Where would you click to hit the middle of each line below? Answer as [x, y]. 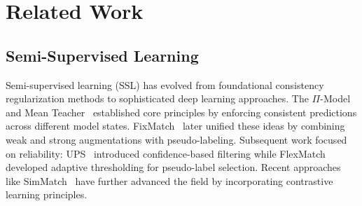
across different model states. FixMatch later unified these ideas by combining [175, 126]
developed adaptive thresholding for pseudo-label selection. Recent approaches [173, 167]
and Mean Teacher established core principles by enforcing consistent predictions [181, 112]
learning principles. [47, 194]
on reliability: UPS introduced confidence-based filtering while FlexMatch [166, 153]
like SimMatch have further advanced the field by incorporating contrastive [169, 180]
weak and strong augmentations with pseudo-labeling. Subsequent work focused [176, 139]
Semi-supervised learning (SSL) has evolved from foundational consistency [165, 84]
